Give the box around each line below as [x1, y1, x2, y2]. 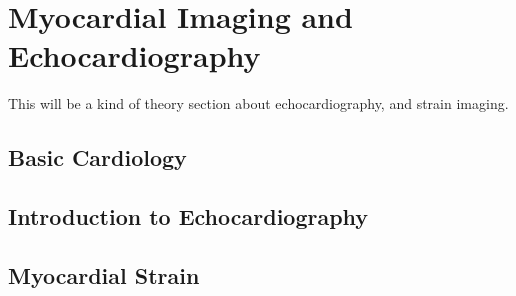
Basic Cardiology [8, 142, 187, 173]
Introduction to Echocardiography [8, 201, 369, 232]
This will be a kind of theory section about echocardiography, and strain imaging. [8, 93, 509, 114]
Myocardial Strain [8, 259, 200, 290]
